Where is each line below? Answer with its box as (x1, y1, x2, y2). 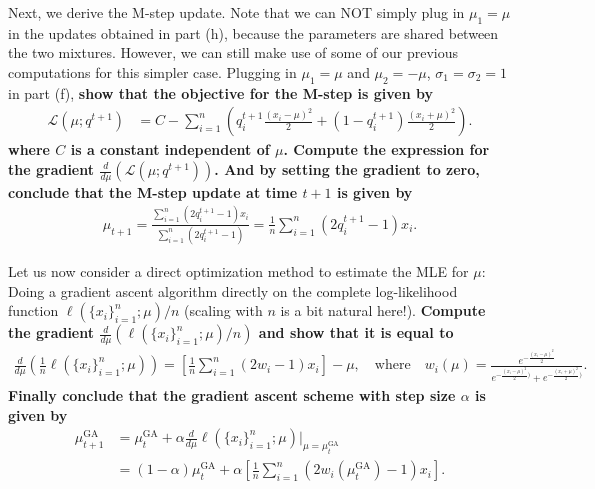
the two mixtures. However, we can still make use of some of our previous (8, 42, 459, 63)
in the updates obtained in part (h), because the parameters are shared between (8, 22, 499, 43)
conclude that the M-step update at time (8, 181, 298, 202)
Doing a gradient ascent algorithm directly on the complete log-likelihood (8, 280, 458, 301)
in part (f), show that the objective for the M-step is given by (8, 82, 434, 103)
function (8, 300, 59, 321)
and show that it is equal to (258, 322, 454, 343)
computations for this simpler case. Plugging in (8, 61, 297, 82)
